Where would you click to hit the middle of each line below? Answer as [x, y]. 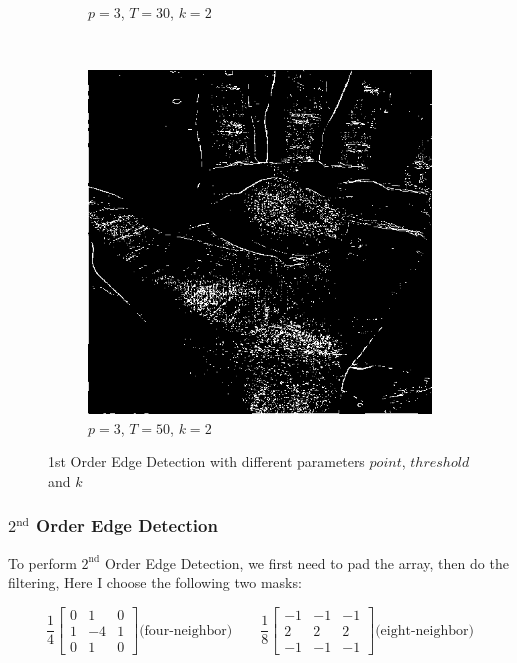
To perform [42, 562]
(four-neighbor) [186, 630]
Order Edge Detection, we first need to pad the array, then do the [306, 562]
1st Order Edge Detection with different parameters [206, 461]
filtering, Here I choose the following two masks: [155, 582]
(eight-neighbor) [424, 630]
